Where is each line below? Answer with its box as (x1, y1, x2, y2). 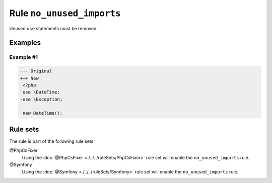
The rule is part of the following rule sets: (9, 138, 95, 144)
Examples (9, 38, 41, 47)
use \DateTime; (23, 89, 60, 95)
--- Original (20, 68, 52, 74)
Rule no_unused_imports (9, 8, 121, 19)
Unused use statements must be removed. (9, 25, 98, 31)
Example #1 (9, 54, 38, 61)
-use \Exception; (20, 96, 63, 102)
